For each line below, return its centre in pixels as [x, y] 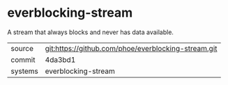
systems [24, 71]
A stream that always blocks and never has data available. [91, 32]
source [22, 48]
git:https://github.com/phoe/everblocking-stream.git [131, 48]
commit [23, 59]
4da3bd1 [60, 59]
